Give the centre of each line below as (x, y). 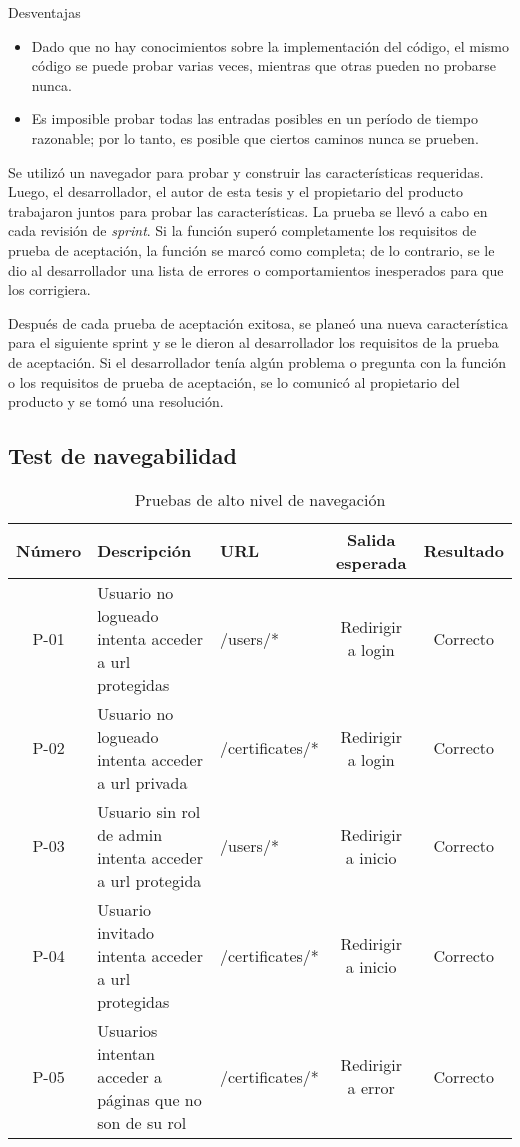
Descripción (144, 551)
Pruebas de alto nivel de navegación (260, 499)
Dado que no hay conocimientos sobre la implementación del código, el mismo (270, 45)
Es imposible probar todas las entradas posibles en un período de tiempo (254, 118)
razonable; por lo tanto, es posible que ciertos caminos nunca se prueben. (255, 137)
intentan (126, 1053)
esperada (371, 562)
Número (49, 551)
